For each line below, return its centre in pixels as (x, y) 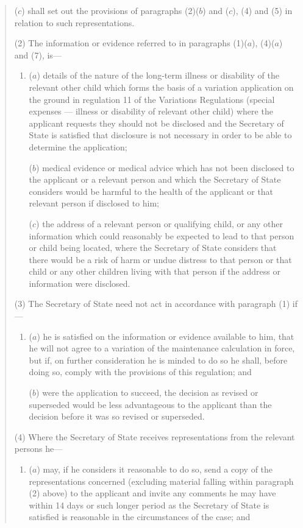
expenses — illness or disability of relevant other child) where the (151, 111)
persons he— (38, 449)
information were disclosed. (80, 283)
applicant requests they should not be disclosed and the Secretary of (156, 123)
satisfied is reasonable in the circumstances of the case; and (140, 517)
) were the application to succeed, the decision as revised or (147, 392)
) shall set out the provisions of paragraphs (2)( (110, 10)
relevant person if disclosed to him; (94, 203)
